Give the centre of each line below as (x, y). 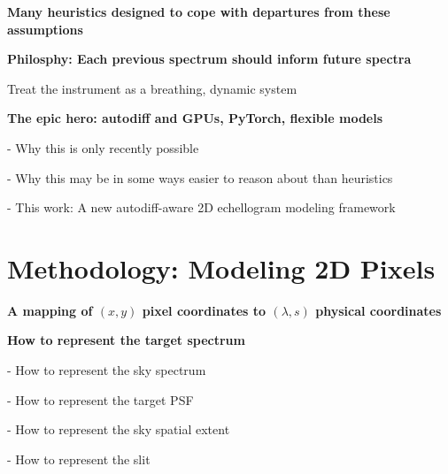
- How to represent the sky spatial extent (119, 429)
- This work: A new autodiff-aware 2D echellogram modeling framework (201, 207)
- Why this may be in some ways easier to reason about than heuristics (200, 177)
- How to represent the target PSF (100, 399)
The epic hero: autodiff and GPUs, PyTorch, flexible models (195, 118)
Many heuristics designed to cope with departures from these (199, 11)
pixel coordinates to (204, 310)
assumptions (45, 29)
